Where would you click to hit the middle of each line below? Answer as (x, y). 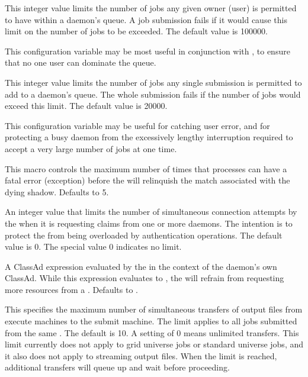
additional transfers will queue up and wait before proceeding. (117, 367)
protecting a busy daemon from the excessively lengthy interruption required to (149, 137)
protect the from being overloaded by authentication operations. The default (144, 235)
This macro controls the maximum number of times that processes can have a (146, 168)
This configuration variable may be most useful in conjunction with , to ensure (147, 51)
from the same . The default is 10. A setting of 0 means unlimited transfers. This (152, 332)
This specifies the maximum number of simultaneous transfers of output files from (154, 309)
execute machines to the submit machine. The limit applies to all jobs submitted (151, 321)
